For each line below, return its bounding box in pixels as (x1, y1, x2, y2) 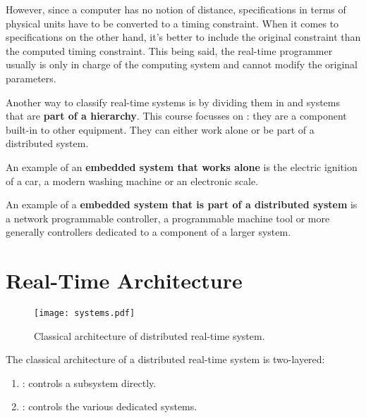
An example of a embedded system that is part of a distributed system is (6, 197, 358, 212)
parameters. (6, 70, 56, 85)
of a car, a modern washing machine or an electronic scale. (6, 173, 259, 188)
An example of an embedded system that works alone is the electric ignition (6, 159, 358, 174)
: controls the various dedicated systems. (22, 399, 197, 414)
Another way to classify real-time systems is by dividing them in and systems (6, 94, 340, 109)
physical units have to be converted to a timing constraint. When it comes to (6, 15, 339, 30)
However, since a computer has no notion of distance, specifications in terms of (6, 2, 346, 16)
